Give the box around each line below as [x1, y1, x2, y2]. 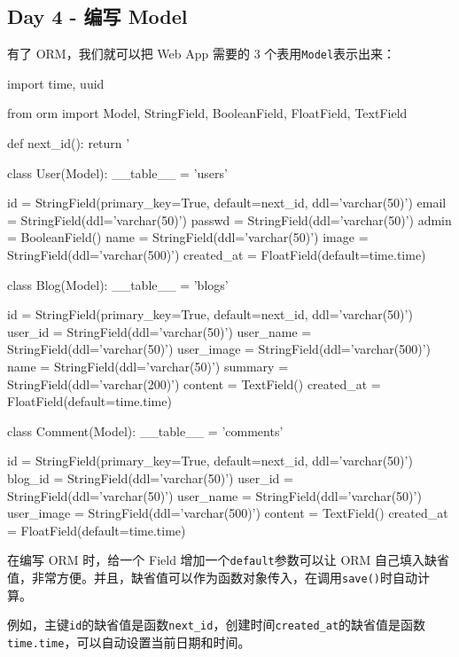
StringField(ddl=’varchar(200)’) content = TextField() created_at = [7, 374, 381, 393]
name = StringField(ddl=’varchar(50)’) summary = [7, 356, 289, 375]
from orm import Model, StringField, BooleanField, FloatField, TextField [7, 104, 408, 122]
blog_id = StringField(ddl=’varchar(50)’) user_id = [7, 468, 293, 487]
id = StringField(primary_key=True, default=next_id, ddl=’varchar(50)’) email [7, 193, 447, 212]
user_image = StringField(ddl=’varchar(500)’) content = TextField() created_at [7, 504, 448, 522]
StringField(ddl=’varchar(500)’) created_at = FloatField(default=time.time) [7, 246, 426, 264]
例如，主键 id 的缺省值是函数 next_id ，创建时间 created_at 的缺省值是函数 [7, 615, 426, 634]
